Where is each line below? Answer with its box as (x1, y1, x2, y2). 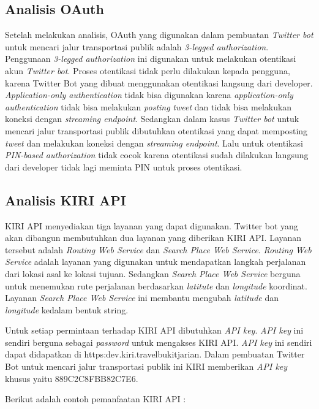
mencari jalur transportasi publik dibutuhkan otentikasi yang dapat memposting (5, 124, 308, 137)
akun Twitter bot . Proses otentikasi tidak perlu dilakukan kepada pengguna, (5, 64, 290, 77)
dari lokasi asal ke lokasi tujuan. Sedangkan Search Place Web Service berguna (5, 267, 301, 280)
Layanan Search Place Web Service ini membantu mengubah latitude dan (5, 291, 279, 304)
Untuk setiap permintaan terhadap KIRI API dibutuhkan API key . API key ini (5, 324, 304, 337)
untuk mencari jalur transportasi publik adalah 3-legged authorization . (5, 40, 269, 53)
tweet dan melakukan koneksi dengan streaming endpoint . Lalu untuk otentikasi (5, 136, 303, 149)
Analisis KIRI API (5, 190, 126, 209)
